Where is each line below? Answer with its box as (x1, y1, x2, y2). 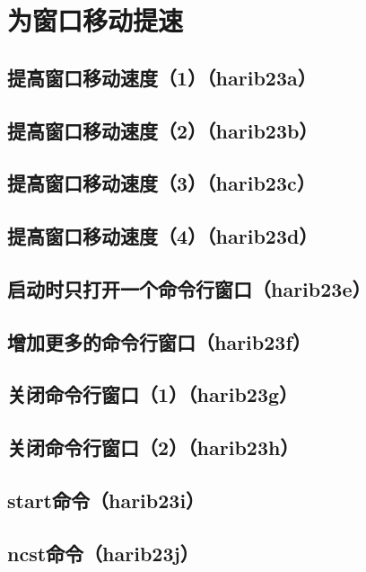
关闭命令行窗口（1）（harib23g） (7, 380, 299, 408)
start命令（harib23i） (7, 487, 205, 514)
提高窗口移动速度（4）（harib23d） (7, 222, 318, 250)
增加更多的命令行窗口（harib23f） (7, 327, 311, 355)
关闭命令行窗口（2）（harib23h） (7, 433, 300, 461)
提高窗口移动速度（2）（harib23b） (7, 116, 318, 144)
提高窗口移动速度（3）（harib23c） (7, 169, 316, 197)
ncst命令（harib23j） (7, 539, 199, 567)
